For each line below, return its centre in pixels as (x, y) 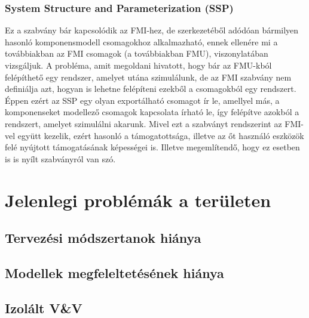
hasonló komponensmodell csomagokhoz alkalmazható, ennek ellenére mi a (141, 41)
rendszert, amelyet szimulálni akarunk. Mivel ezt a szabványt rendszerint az (143, 123)
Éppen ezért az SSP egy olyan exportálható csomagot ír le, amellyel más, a (142, 100)
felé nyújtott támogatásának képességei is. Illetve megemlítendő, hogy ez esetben (152, 147)
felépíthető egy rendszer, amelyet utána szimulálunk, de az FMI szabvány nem (148, 77)
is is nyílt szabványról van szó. (60, 158)
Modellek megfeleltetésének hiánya (114, 272)
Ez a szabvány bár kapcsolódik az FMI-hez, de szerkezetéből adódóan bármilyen (152, 30)
